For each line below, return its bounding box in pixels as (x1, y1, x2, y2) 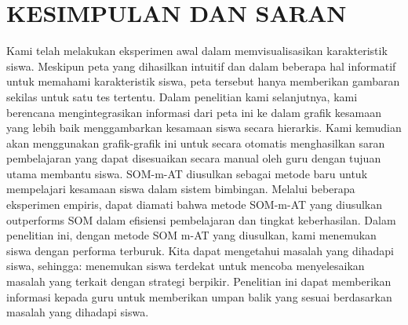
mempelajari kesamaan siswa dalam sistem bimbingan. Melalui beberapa (6, 181, 355, 197)
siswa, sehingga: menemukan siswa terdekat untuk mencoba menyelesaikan (6, 257, 365, 274)
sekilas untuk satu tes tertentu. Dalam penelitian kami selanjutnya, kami (6, 88, 358, 104)
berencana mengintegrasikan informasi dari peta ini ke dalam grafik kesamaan (6, 104, 382, 120)
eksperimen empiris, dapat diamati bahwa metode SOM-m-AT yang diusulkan (6, 196, 383, 213)
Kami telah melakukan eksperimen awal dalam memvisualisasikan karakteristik (6, 42, 388, 59)
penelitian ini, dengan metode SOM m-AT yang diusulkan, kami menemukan (6, 227, 377, 243)
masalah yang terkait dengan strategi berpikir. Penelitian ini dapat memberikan (6, 273, 392, 290)
